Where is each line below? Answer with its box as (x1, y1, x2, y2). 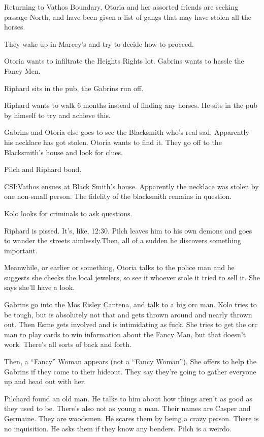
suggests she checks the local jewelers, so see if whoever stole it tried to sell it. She (4, 272, 260, 282)
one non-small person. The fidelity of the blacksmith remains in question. (4, 191, 232, 201)
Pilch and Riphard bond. (4, 164, 82, 174)
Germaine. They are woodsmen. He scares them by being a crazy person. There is (4, 413, 259, 423)
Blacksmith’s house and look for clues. (4, 147, 123, 157)
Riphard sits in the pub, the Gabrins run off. (4, 82, 144, 93)
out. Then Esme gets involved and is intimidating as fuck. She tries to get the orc (4, 319, 258, 330)
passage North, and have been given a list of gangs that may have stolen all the (4, 11, 251, 22)
